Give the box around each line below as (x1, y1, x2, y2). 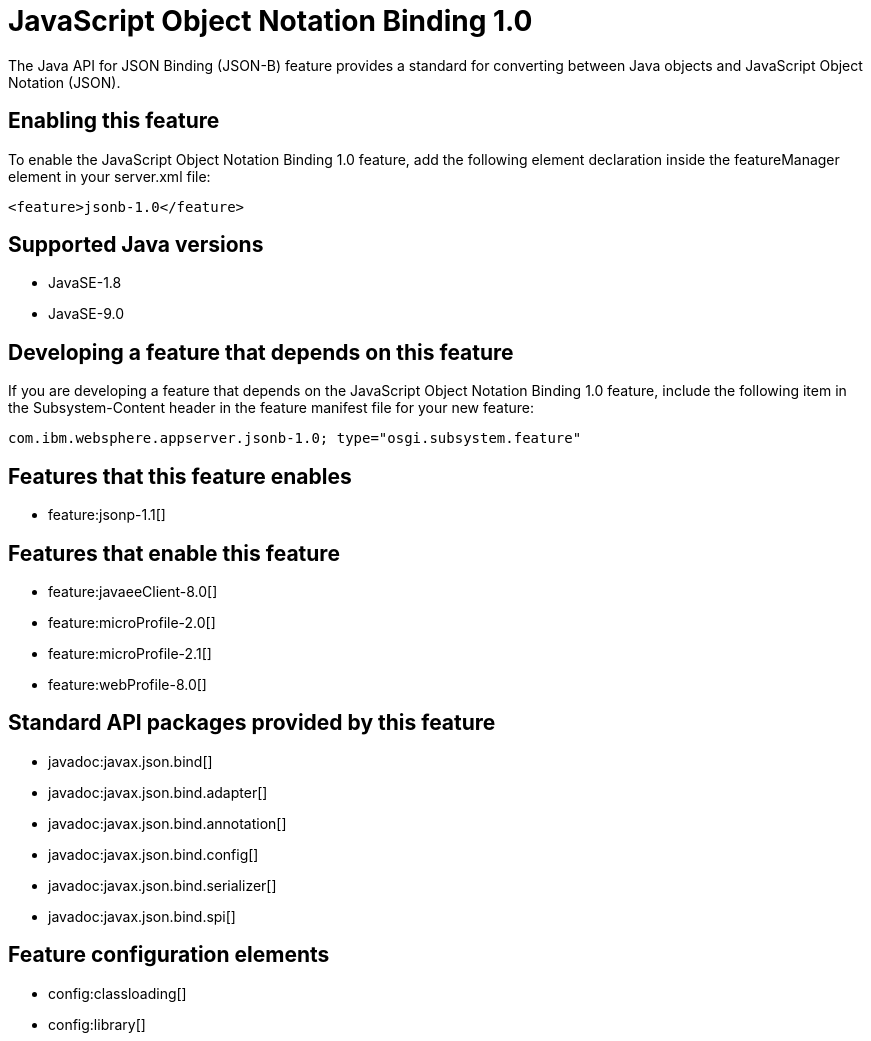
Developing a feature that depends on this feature (8, 339, 514, 365)
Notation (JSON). (8, 73, 121, 91)
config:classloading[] (48, 984, 187, 1002)
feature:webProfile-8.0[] (48, 675, 207, 693)
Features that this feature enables (8, 463, 352, 489)
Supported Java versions (8, 232, 264, 258)
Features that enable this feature (8, 540, 340, 566)
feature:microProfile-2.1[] (48, 644, 212, 662)
